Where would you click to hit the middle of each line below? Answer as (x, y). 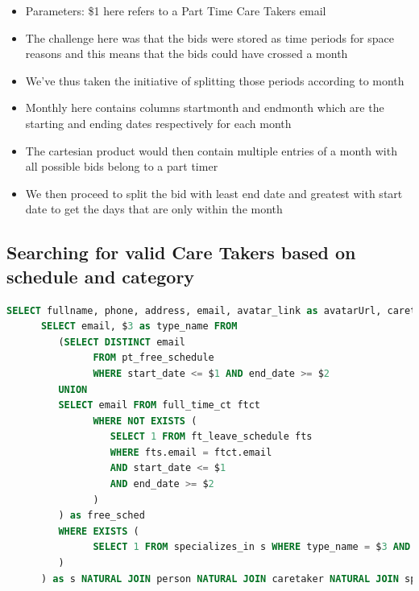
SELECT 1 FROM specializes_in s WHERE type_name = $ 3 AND (252, 547)
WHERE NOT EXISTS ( (145, 421)
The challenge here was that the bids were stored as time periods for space (209, 37)
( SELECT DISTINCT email (122, 342)
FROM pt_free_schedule (153, 358)
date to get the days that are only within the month (154, 209)
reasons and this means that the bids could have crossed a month (187, 54)
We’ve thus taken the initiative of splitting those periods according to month (215, 80)
